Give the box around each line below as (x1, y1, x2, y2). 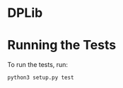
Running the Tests (7, 37, 117, 54)
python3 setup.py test (7, 74, 74, 82)
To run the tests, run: (7, 61, 69, 69)
